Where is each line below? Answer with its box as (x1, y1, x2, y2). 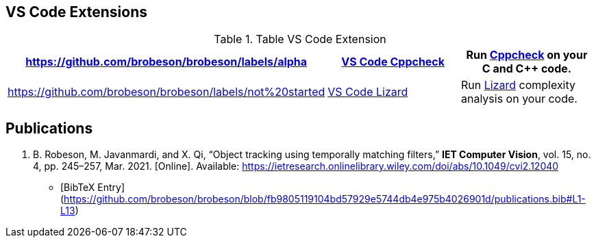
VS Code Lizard (327, 85, 408, 99)
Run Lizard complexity (460, 78, 576, 92)
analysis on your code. (460, 92, 578, 106)
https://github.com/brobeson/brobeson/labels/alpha (25, 55, 308, 69)
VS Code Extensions (5, 3, 148, 21)
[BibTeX (60, 181, 95, 194)
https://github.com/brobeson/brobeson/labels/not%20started (8, 85, 325, 99)
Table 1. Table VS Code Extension (214, 32, 386, 47)
